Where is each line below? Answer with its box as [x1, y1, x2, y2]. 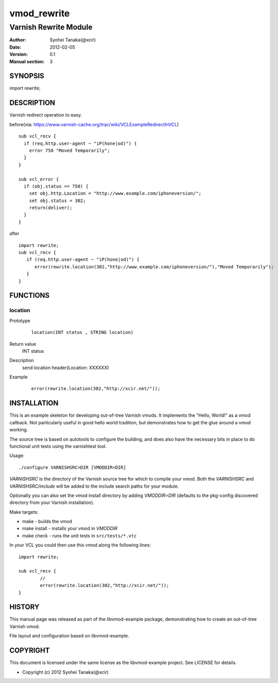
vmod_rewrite [9, 8, 70, 19]
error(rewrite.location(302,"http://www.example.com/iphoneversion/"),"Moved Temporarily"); [34, 264, 274, 269]
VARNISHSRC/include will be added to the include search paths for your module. [9, 483, 179, 489]
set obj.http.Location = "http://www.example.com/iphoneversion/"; [29, 191, 201, 196]
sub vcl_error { [18, 176, 59, 182]
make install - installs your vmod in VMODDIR [22, 526, 118, 532]
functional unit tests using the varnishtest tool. [9, 443, 107, 449]
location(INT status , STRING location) [31, 330, 134, 335]
